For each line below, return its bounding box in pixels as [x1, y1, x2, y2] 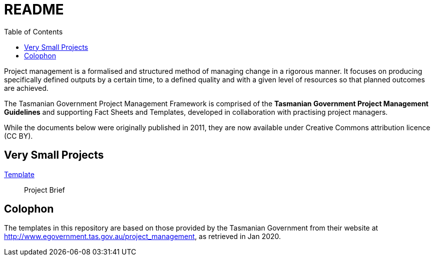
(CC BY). [4, 131, 33, 140]
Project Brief [24, 185, 65, 194]
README [4, 1, 64, 18]
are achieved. [4, 83, 49, 92]
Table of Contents [4, 27, 63, 36]
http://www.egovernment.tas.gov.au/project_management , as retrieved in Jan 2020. [4, 232, 281, 241]
